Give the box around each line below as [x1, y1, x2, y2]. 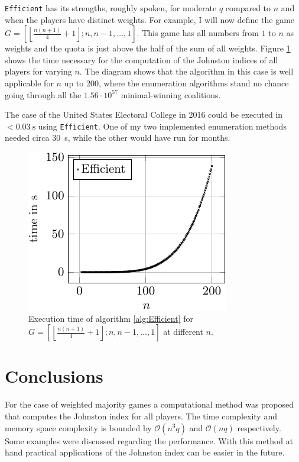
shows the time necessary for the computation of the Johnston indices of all [5, 53, 278, 66]
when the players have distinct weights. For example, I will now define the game [5, 13, 295, 25]
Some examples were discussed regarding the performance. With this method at [5, 434, 294, 447]
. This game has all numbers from [136, 27, 259, 39]
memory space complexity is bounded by [5, 421, 152, 434]
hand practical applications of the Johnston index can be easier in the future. [5, 446, 285, 458]
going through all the [5, 88, 82, 101]
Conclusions [5, 364, 103, 388]
